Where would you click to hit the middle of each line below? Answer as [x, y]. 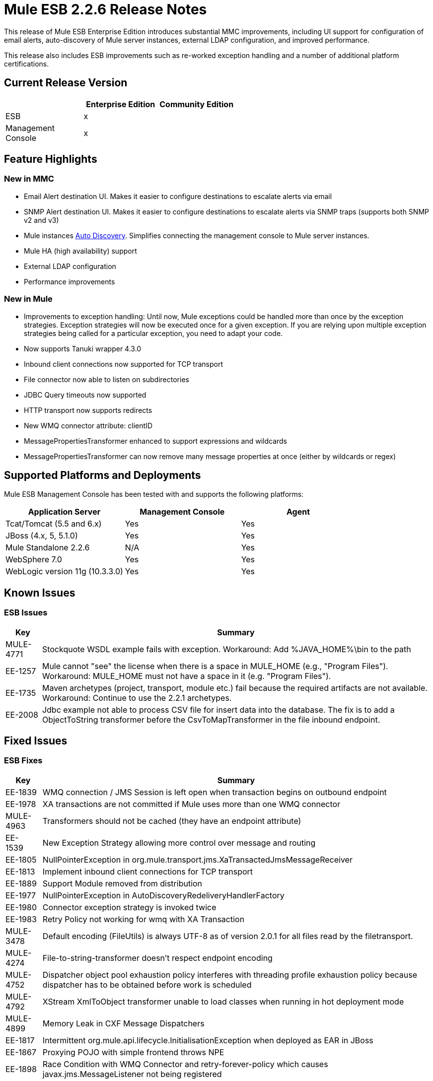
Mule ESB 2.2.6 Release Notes [106, 9]
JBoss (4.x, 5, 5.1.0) [42, 536]
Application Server [64, 512]
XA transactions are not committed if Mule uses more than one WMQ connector [191, 804]
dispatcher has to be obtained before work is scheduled [147, 984]
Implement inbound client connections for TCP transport [148, 871]
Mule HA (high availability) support [80, 251]
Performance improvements [70, 281]
